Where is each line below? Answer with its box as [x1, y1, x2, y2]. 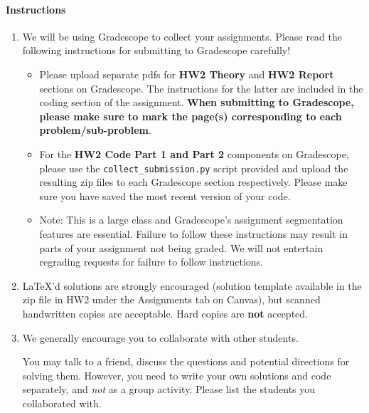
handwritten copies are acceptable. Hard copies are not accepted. [22, 305, 308, 320]
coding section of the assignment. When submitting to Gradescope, [39, 95, 354, 110]
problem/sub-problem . [39, 122, 151, 137]
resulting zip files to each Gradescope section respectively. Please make [39, 174, 348, 189]
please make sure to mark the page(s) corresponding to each [39, 108, 342, 123]
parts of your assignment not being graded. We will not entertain [39, 240, 323, 255]
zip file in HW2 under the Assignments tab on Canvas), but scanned [22, 292, 321, 307]
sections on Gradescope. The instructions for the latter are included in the [39, 80, 363, 95]
